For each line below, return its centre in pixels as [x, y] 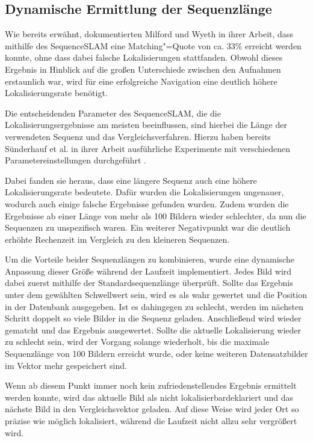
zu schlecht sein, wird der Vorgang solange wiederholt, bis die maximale [137, 342]
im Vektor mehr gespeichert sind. [66, 365]
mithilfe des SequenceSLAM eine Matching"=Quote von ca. [115, 45]
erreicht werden [273, 45]
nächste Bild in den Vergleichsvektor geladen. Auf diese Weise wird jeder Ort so [152, 409]
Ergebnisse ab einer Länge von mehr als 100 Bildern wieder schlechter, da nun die [156, 215]
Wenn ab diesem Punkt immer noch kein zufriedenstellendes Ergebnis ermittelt [151, 385]
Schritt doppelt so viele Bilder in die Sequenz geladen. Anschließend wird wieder [153, 318]
